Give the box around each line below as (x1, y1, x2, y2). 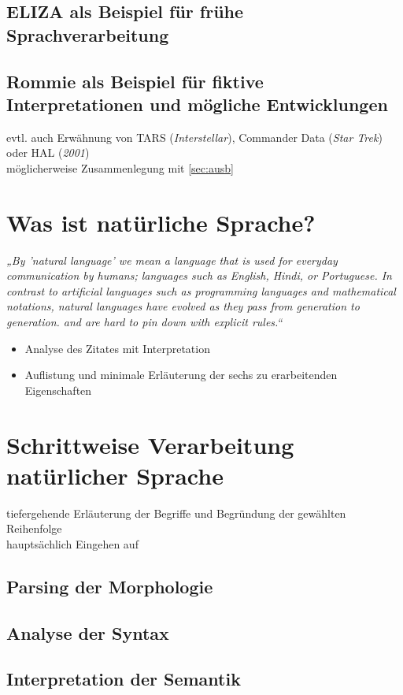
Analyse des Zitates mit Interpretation (24, 340, 210, 356)
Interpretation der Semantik (6, 667, 241, 691)
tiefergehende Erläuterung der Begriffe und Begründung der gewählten (6, 504, 346, 521)
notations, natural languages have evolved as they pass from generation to (6, 298, 360, 314)
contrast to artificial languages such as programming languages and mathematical (6, 282, 396, 299)
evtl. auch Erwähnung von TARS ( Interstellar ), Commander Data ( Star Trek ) (6, 128, 383, 145)
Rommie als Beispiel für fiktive (6, 69, 264, 93)
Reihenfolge (6, 520, 62, 537)
